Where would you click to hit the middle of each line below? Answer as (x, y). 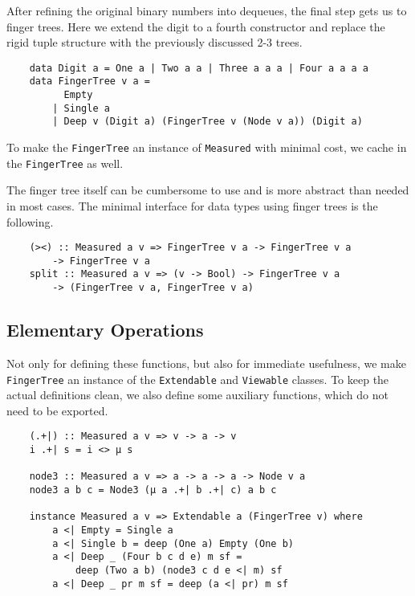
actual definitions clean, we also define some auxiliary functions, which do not (197, 395)
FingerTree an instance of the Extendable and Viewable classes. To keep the (198, 379)
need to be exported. (57, 410)
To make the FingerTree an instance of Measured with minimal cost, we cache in (207, 147)
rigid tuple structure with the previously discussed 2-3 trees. (155, 42)
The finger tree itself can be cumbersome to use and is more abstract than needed (208, 190)
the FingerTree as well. (65, 163)
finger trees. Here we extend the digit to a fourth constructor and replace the (196, 26)
